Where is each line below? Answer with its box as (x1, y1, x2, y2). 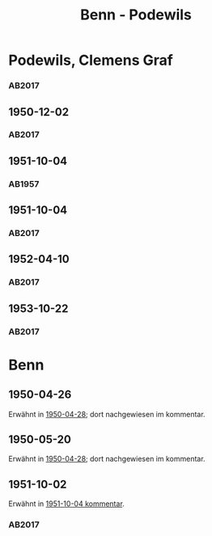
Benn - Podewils (79, 6, 193, 24)
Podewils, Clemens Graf (8, 51, 174, 70)
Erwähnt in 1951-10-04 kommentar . (8, 499, 125, 509)
